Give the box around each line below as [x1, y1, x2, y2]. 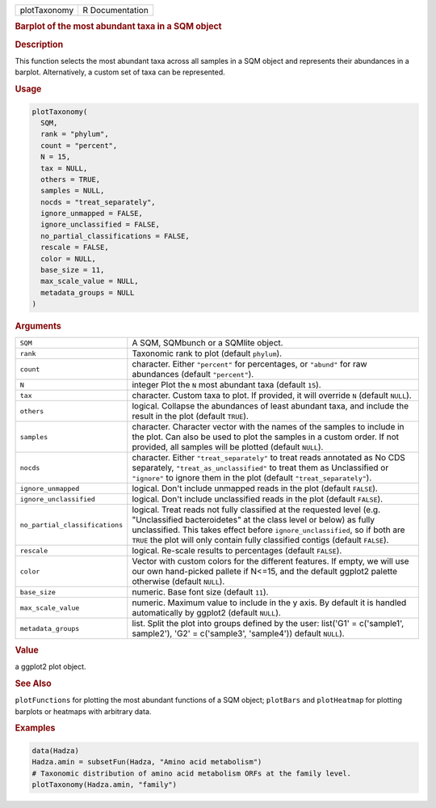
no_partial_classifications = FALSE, [40, 231, 190, 240]
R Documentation [82, 5, 149, 15]
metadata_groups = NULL [40, 288, 135, 297]
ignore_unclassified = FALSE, [40, 220, 161, 230]
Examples [15, 722, 56, 734]
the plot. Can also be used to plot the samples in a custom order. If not [132, 431, 400, 442]
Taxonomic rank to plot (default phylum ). [132, 348, 283, 359]
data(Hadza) [31, 746, 80, 755]
